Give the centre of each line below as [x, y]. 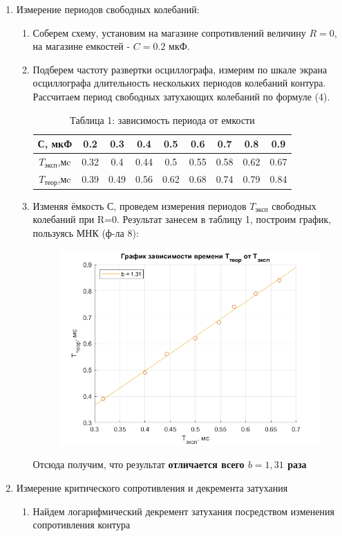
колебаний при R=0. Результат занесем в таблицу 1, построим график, [182, 219]
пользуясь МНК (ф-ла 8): [86, 232]
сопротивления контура [82, 525]
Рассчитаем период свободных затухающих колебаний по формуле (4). [181, 96]
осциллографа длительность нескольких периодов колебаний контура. [179, 83]
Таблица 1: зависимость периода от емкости [162, 119]
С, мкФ [55, 144]
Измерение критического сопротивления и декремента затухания [152, 488]
